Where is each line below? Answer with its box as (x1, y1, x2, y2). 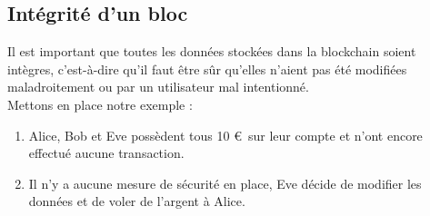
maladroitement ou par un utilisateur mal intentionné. (7, 77, 309, 96)
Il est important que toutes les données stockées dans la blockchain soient (7, 42, 416, 61)
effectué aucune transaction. (28, 143, 185, 162)
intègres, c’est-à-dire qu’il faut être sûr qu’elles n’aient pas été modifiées (7, 59, 407, 78)
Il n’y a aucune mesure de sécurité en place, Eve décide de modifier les (28, 173, 422, 192)
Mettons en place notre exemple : (7, 94, 193, 113)
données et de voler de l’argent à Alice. (28, 191, 245, 211)
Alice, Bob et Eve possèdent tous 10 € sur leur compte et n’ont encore (28, 125, 423, 144)
